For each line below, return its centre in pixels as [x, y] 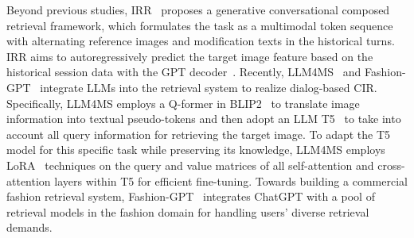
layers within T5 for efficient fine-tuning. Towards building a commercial [231, 180]
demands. [29, 227]
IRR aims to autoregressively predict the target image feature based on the [190, 56]
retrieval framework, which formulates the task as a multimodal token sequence [200, 25]
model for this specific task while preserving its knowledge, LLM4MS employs [196, 150]
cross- [391, 165]
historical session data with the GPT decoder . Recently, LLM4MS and [184, 72]
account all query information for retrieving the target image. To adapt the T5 [199, 134]
